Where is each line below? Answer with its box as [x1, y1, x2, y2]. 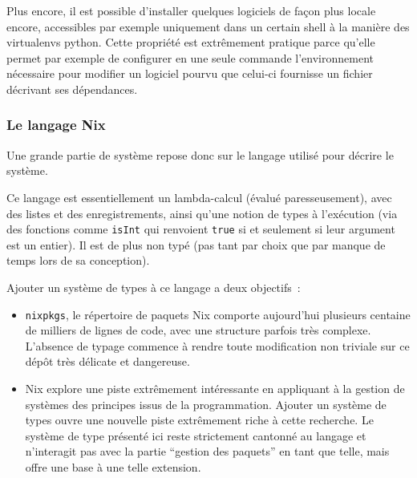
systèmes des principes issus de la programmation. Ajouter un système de [25, 395, 387, 412]
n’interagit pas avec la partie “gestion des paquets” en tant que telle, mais [25, 443, 390, 460]
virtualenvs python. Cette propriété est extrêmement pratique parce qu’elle [6, 34, 375, 51]
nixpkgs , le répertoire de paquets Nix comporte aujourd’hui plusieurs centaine [25, 306, 411, 322]
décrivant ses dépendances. [6, 80, 138, 97]
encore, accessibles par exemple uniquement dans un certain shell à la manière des [6, 18, 410, 34]
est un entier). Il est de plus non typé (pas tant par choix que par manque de [6, 236, 386, 253]
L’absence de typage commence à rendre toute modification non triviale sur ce [25, 337, 410, 354]
